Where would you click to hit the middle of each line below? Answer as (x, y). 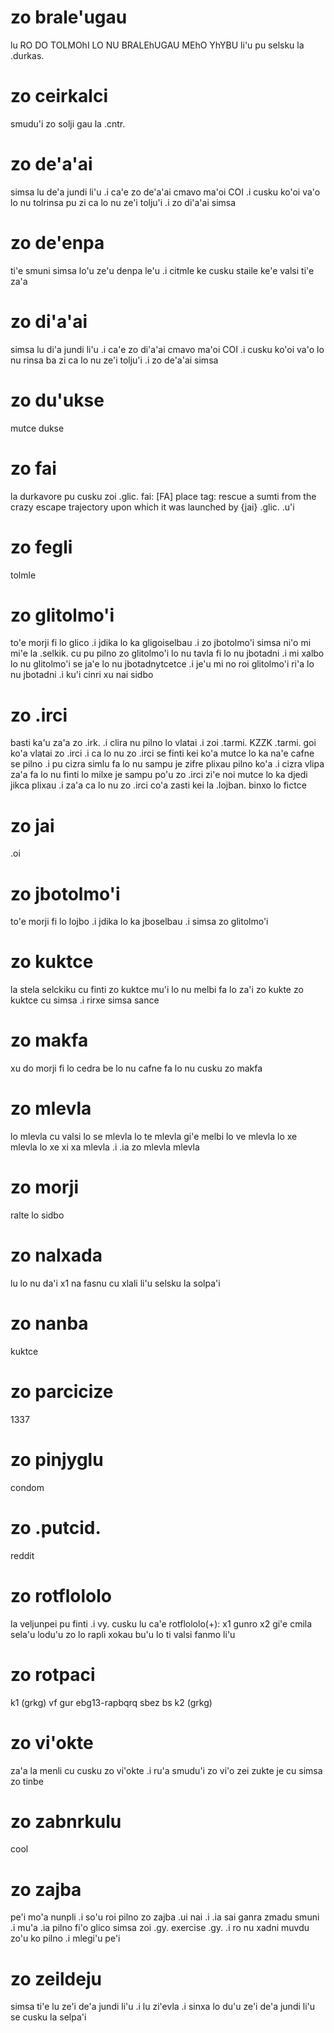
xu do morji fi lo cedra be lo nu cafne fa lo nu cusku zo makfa (136, 1068)
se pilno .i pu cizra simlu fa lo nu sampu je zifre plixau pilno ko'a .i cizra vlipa (167, 764)
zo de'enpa (57, 243)
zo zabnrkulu (66, 1821)
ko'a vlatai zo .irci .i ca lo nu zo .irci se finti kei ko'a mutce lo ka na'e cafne (162, 753)
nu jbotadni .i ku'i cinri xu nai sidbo (82, 675)
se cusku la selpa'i (48, 2017)
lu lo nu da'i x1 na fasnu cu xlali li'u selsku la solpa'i (115, 1283)
